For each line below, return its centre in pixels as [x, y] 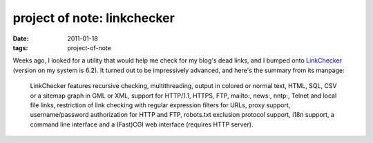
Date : [21, 38]
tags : [20, 47]
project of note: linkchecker [94, 18]
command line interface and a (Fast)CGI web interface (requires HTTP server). [142, 124]
